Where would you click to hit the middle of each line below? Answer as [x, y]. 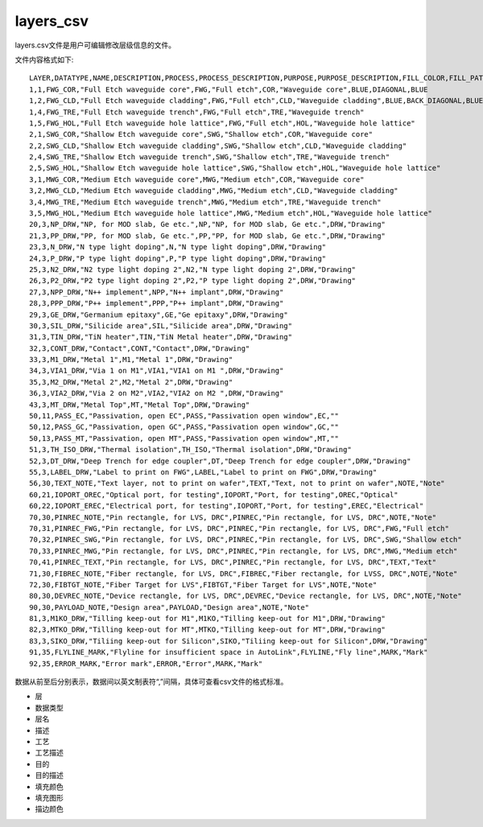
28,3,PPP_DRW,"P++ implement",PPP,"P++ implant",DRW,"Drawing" [157, 303]
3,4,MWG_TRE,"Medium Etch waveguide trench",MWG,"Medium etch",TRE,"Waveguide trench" [205, 202]
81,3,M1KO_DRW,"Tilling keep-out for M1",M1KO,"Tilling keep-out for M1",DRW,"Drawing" [208, 619]
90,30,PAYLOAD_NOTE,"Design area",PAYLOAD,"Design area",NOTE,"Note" [169, 607]
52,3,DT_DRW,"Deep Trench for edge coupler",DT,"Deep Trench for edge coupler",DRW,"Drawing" [220, 461]
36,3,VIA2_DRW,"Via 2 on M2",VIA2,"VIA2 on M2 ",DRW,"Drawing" [157, 393]
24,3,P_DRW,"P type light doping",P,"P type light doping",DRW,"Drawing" [178, 258]
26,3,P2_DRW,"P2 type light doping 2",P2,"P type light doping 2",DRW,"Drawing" [193, 281]
